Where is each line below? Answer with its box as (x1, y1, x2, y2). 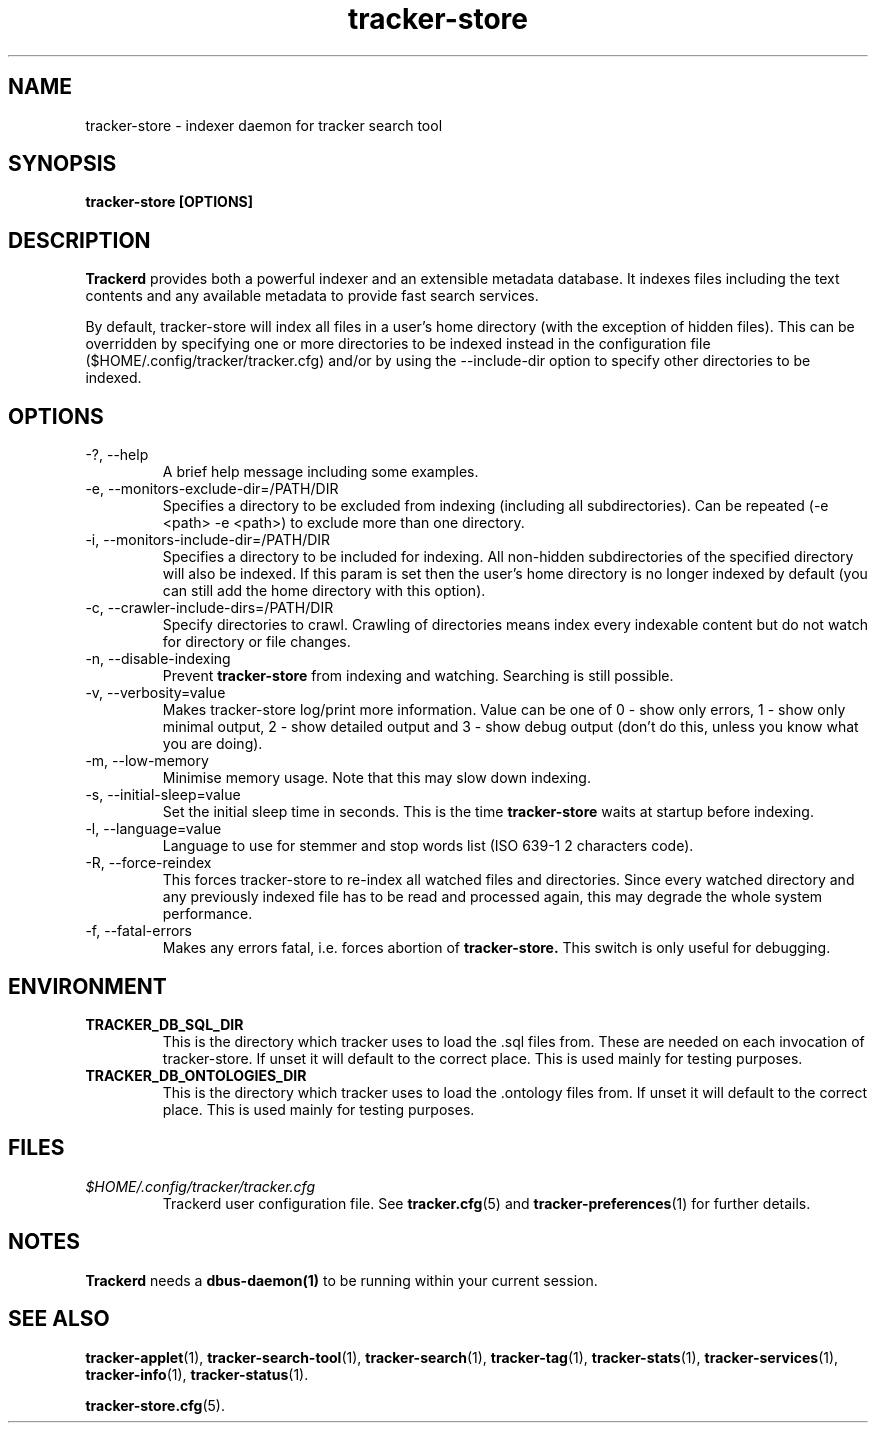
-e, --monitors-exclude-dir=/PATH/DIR (85, 480, 339, 498)
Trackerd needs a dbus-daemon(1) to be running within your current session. (85, 1271, 598, 1289)
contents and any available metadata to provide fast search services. (85, 287, 539, 305)
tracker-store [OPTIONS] (85, 193, 254, 211)
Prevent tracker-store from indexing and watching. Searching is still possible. (162, 667, 674, 685)
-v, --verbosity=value (85, 684, 226, 702)
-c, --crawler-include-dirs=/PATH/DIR (85, 599, 334, 617)
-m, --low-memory (85, 752, 209, 770)
